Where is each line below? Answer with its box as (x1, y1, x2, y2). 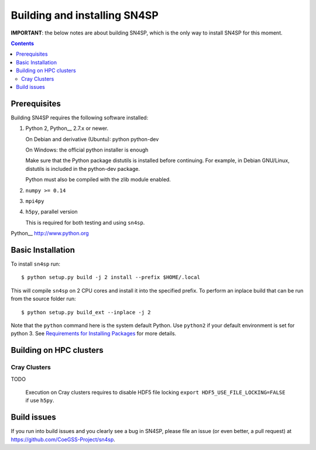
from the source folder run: (11, 296, 76, 303)
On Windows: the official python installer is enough (25, 146, 149, 153)
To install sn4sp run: (11, 260, 61, 267)
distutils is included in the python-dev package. (25, 165, 140, 172)
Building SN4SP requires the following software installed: (11, 114, 149, 121)
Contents (11, 40, 35, 47)
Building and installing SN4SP (11, 9, 159, 22)
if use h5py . (25, 397, 55, 404)
